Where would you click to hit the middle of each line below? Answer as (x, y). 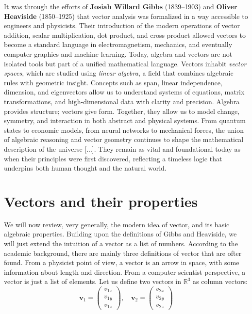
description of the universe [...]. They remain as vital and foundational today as (122, 149)
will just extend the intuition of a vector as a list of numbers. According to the (121, 243)
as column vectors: (220, 281)
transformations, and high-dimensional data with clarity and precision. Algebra (122, 101)
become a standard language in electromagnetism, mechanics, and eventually (118, 44)
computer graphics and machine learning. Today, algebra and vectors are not (118, 54)
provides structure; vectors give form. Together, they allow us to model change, (122, 111)
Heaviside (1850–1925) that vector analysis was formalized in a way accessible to (126, 16)
